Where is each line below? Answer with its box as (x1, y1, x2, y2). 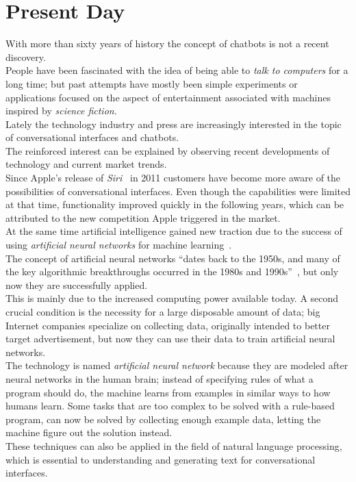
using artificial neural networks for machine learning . (5, 238, 232, 252)
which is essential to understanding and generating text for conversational (5, 452, 316, 466)
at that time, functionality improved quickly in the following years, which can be (5, 197, 344, 212)
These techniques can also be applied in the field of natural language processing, (5, 438, 342, 453)
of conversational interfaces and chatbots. (5, 130, 179, 144)
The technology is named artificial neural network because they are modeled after (5, 358, 348, 372)
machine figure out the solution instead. (5, 425, 173, 440)
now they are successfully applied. (5, 277, 148, 292)
